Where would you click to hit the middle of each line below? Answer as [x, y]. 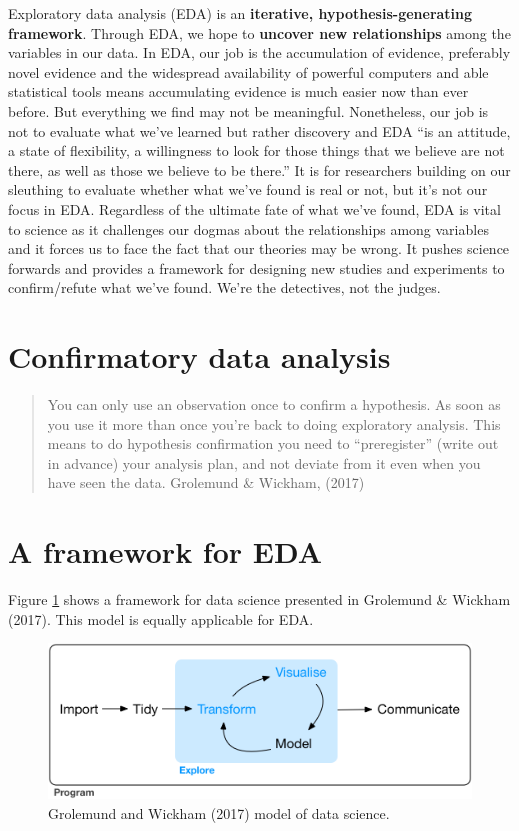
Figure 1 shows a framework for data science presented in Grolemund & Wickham [259, 599]
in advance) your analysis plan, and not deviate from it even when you [264, 462]
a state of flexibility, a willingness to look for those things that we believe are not [256, 150]
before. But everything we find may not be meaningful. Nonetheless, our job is [248, 110]
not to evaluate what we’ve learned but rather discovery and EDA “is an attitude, [259, 130]
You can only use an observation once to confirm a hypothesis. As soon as [274, 404]
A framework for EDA [165, 551]
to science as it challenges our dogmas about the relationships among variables [248, 228]
